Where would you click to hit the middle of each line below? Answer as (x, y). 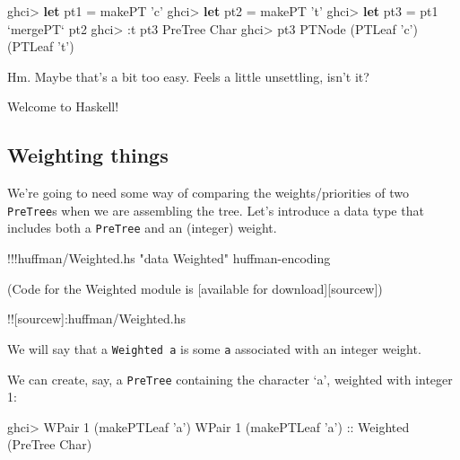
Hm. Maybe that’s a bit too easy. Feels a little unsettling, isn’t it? (188, 76)
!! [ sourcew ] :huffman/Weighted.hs (96, 318)
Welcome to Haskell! (63, 106)
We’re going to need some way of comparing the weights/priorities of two (208, 193)
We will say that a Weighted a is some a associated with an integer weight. (214, 348)
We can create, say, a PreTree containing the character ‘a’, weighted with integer (230, 379)
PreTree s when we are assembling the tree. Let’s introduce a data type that (216, 210)
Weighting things (88, 155)
